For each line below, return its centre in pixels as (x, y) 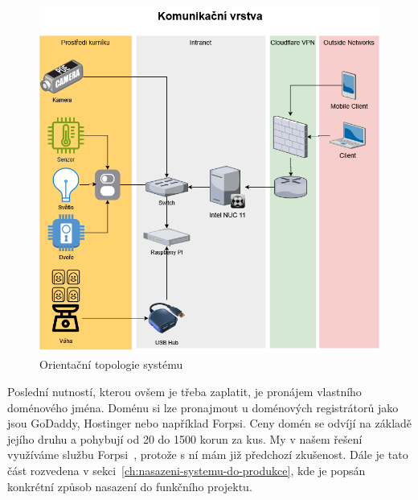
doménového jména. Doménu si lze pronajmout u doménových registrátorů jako (203, 407)
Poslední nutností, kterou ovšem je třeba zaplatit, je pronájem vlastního (184, 392)
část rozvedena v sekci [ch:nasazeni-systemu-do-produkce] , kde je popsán (186, 471)
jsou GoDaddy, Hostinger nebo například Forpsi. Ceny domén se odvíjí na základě (210, 423)
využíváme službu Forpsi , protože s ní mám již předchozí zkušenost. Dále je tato (208, 455)
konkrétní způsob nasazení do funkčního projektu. (130, 486)
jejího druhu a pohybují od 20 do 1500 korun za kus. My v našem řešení (185, 438)
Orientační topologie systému (111, 364)
